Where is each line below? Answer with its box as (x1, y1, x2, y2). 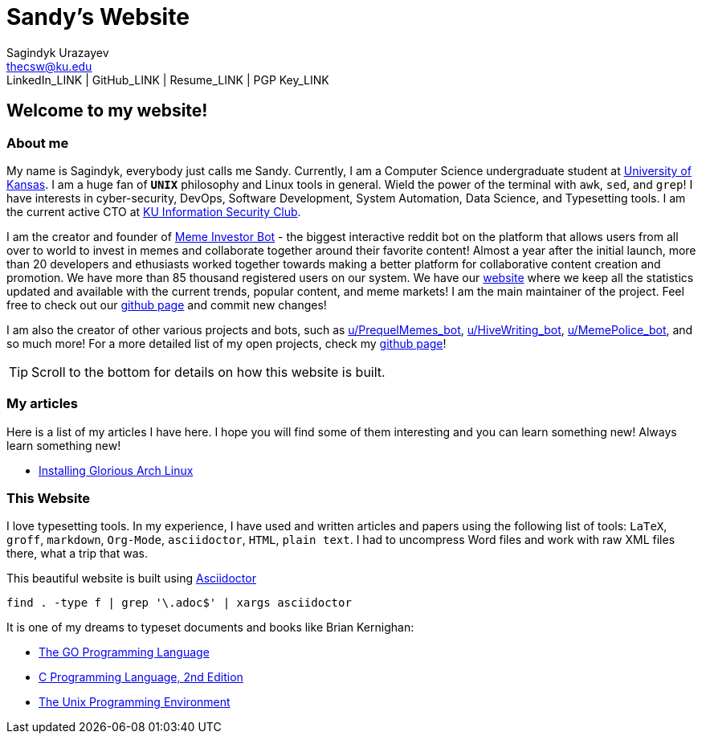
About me (6, 134, 69, 151)
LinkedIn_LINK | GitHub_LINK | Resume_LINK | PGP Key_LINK (6, 72, 329, 87)
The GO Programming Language (39, 645, 210, 660)
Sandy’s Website (6, 3, 190, 31)
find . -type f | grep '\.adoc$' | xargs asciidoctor (6, 596, 352, 610)
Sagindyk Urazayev (6, 45, 109, 59)
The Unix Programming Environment (39, 695, 231, 709)
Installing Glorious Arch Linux (39, 463, 194, 477)
